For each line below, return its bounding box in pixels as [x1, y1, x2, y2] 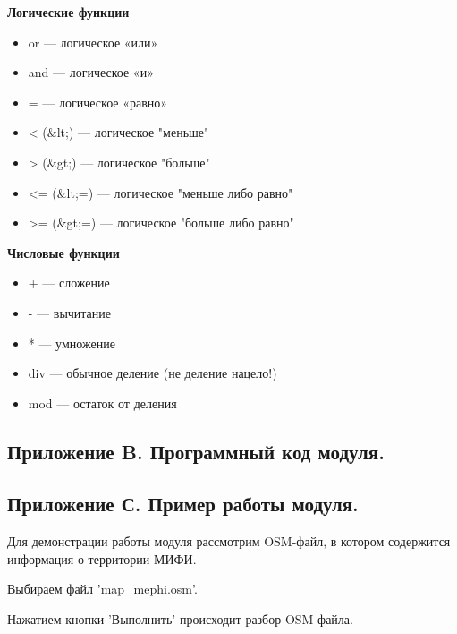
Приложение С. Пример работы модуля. [7, 490, 359, 518]
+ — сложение [28, 273, 110, 292]
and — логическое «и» [28, 63, 154, 81]
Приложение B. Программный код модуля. [7, 437, 385, 465]
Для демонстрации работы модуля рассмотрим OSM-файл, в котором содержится [7, 532, 451, 551]
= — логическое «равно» [28, 92, 168, 111]
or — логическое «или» [28, 32, 158, 51]
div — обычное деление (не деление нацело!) [28, 364, 277, 382]
